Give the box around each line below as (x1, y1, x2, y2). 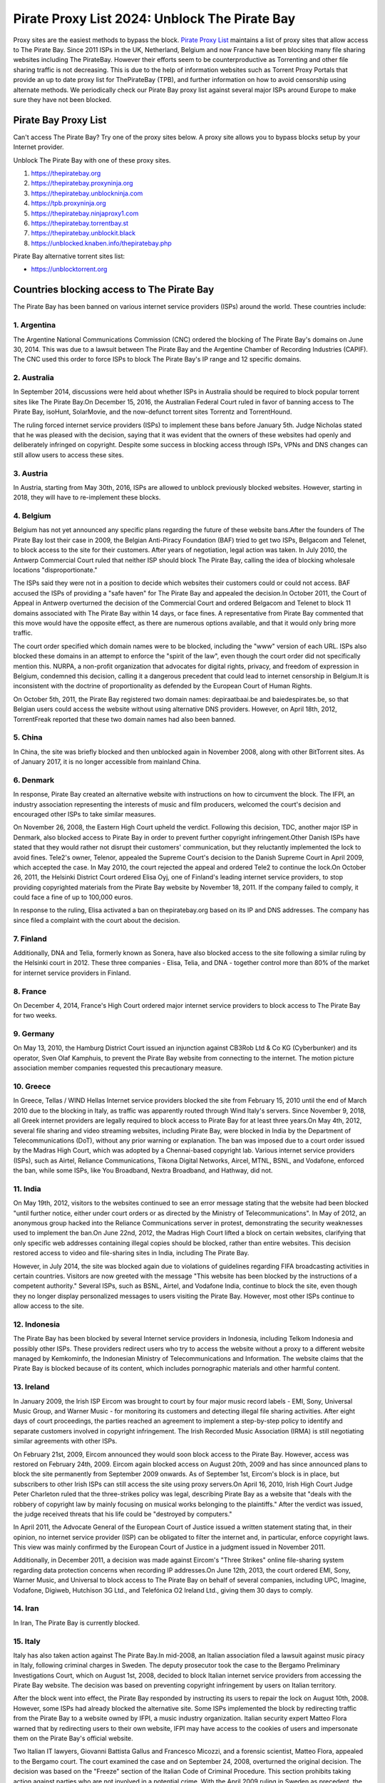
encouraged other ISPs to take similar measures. (13, 809, 156, 818)
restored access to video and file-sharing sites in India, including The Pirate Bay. (13, 1249, 250, 1257)
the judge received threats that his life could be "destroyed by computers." (13, 1509, 232, 1518)
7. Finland (13, 934, 47, 944)
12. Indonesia (13, 1319, 61, 1329)
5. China (13, 732, 43, 742)
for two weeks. (13, 1011, 57, 1020)
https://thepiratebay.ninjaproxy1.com (31, 209, 139, 218)
